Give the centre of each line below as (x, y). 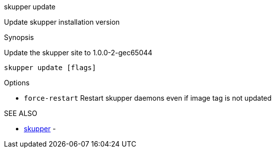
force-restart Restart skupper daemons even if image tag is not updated (148, 98)
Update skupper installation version (62, 22)
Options (17, 83)
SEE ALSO (21, 113)
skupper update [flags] (50, 68)
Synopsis (19, 37)
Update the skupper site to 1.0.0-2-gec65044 (78, 53)
